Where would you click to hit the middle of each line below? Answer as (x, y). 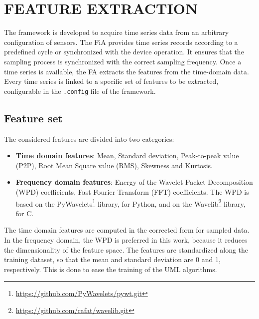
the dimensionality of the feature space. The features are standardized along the (126, 249)
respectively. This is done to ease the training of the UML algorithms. (111, 269)
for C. (25, 213)
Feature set (33, 118)
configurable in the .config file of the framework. (80, 91)
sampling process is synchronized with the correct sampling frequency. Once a (123, 61)
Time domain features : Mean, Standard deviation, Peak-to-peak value (127, 156)
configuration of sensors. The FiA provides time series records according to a (121, 42)
